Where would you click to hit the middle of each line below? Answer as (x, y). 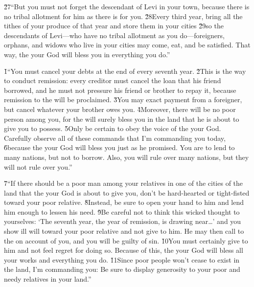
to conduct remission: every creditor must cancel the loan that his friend (113, 80)
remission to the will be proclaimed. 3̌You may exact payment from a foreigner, (123, 99)
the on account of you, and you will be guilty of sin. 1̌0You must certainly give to (126, 240)
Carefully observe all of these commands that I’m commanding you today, (115, 138)
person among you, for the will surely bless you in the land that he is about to (122, 119)
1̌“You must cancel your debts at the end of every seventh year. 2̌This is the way (125, 71)
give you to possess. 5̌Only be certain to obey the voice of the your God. (113, 128)
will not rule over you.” (38, 166)
